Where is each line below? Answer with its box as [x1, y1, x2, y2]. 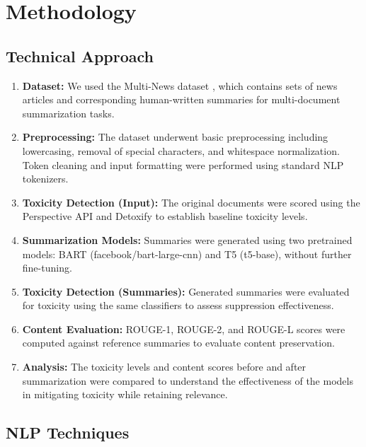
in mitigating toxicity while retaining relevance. [22, 387, 228, 402]
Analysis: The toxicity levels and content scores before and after [22, 359, 307, 374]
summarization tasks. [22, 105, 115, 120]
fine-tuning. [22, 260, 72, 275]
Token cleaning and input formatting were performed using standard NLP [22, 157, 344, 172]
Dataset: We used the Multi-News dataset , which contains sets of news [22, 78, 338, 93]
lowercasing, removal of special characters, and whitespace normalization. [22, 143, 340, 158]
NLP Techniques [6, 422, 130, 443]
